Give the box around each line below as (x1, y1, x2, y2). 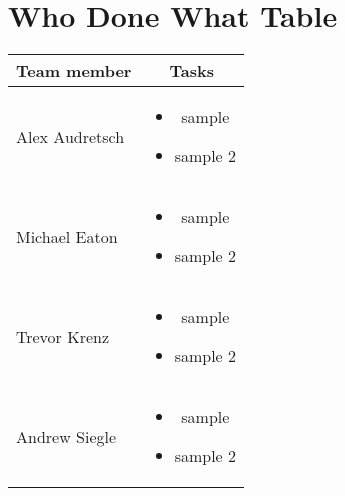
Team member (16, 59, 132, 83)
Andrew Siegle (16, 424, 117, 448)
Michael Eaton (16, 224, 118, 248)
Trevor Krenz (16, 324, 110, 348)
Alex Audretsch (16, 124, 125, 148)
